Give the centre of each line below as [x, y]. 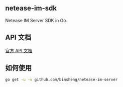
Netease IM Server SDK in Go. [36, 20]
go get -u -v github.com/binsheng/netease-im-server [61, 80]
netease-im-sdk [31, 8]
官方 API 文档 [19, 50]
